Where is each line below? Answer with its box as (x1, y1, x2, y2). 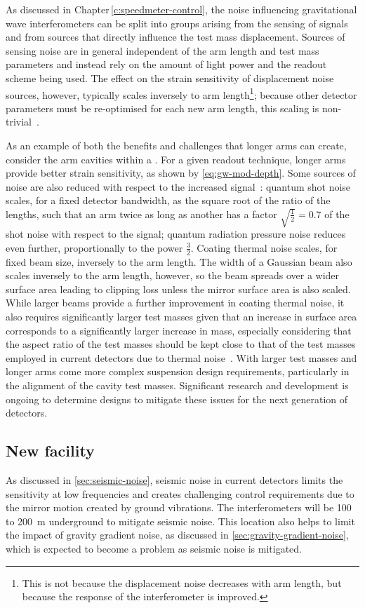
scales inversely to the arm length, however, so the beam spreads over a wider (6, 268, 340, 283)
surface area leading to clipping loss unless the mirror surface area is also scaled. (6, 281, 351, 296)
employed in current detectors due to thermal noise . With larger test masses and (6, 350, 357, 365)
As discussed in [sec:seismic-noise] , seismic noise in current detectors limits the (6, 472, 343, 487)
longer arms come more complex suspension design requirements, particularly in (6, 364, 350, 379)
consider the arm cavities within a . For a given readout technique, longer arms (6, 151, 346, 166)
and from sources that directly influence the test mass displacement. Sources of (6, 29, 345, 44)
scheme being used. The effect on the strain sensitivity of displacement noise (6, 70, 334, 85)
